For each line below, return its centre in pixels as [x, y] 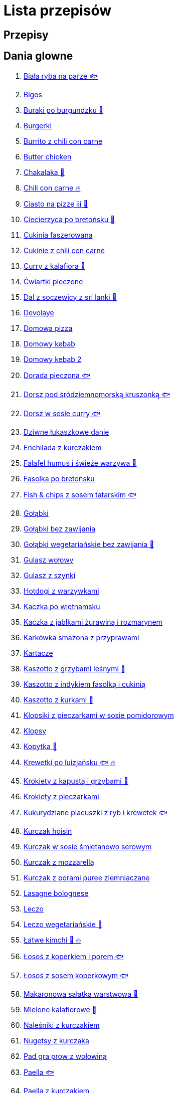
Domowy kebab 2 [53, 359]
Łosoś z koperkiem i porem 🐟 [74, 956]
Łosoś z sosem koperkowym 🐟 [76, 975]
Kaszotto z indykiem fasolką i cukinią [84, 684]
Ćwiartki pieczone [53, 281]
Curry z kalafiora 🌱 [54, 266]
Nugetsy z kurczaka [56, 1040]
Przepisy [26, 35]
